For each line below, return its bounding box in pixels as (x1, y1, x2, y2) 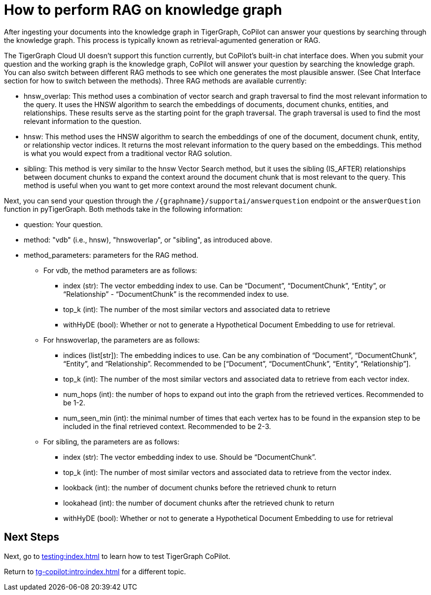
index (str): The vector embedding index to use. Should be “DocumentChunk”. (63, 452, 317, 461)
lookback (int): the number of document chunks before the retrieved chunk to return (63, 483, 336, 492)
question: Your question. (24, 220, 103, 229)
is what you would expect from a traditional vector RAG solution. (24, 149, 232, 158)
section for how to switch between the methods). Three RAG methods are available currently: (4, 76, 307, 85)
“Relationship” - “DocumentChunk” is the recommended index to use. (63, 289, 289, 298)
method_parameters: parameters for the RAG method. (24, 250, 198, 259)
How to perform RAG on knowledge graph (4, 1, 282, 18)
